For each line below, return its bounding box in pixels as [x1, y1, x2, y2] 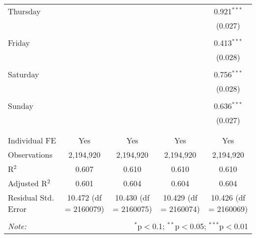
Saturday [8, 68, 39, 80]
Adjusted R [8, 177, 47, 189]
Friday [8, 37, 30, 48]
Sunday [8, 100, 33, 111]
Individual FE [8, 135, 56, 146]
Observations [8, 149, 53, 160]
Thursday [8, 5, 41, 17]
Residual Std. [8, 192, 54, 203]
